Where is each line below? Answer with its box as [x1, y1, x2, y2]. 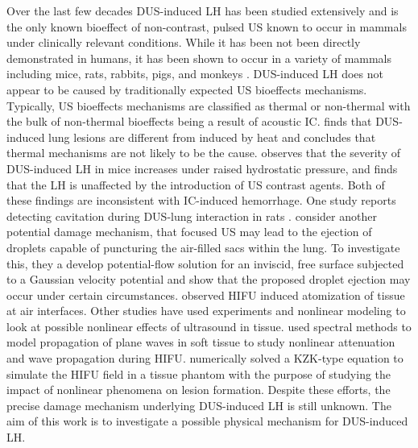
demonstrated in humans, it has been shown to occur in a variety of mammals [6, 49, 392, 66]
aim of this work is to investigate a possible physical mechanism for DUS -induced [6, 413, 408, 429]
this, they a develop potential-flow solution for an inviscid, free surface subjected [6, 255, 404, 272]
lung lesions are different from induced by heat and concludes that [48, 128, 376, 145]
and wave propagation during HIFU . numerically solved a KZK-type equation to [6, 350, 404, 367]
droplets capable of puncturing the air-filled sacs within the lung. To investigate [6, 239, 400, 255]
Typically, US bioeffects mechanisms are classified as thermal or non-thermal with [6, 97, 411, 114]
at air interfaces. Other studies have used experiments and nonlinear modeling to [6, 302, 406, 319]
